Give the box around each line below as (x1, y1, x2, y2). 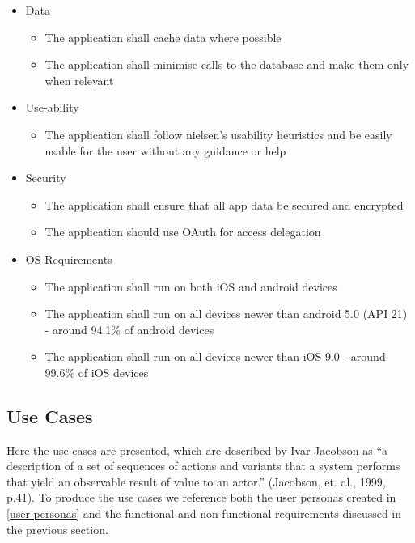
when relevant (44, 71, 114, 88)
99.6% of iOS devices (44, 363, 149, 380)
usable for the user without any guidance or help (44, 142, 286, 159)
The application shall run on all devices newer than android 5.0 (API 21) (44, 305, 408, 322)
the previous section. (6, 520, 108, 537)
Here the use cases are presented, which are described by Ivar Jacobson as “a (6, 441, 388, 458)
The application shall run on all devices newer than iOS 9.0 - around (44, 348, 386, 365)
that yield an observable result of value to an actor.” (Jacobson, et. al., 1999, (6, 473, 386, 490)
